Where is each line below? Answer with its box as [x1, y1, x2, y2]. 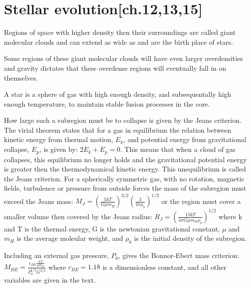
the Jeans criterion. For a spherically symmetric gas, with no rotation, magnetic [4, 173, 245, 183]
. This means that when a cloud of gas [120, 144, 236, 154]
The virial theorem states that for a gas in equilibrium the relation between [4, 124, 231, 135]
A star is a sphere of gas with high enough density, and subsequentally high [4, 89, 231, 99]
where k [218, 211, 242, 221]
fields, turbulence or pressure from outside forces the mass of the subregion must [4, 183, 247, 193]
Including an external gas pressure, [4, 250, 109, 260]
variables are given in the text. [4, 275, 96, 285]
